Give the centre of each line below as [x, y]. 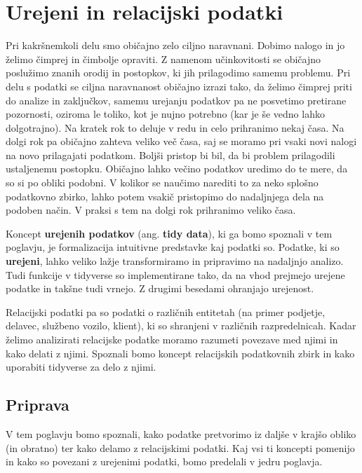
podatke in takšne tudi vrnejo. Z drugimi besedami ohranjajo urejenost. [160, 288]
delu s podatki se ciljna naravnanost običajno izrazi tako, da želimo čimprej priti [179, 86]
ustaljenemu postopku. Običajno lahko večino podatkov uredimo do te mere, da [177, 169]
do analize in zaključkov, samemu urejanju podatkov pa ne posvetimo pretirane [176, 100]
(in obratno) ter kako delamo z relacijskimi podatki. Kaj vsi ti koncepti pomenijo [180, 447]
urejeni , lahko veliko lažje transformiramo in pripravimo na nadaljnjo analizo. [175, 261]
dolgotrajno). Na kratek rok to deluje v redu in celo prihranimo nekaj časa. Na [175, 127]
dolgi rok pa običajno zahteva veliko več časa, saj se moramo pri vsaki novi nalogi [181, 141]
